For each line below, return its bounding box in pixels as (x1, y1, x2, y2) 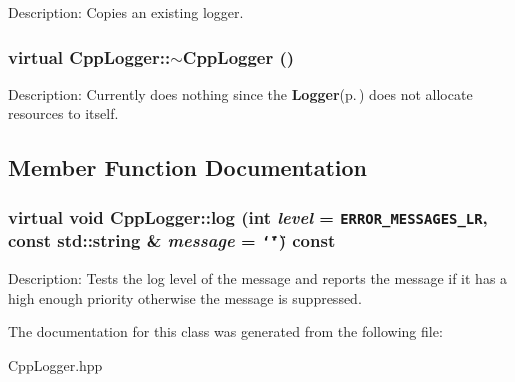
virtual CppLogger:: (8, 44, 171, 69)
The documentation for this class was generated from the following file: (8, 321, 443, 342)
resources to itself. (8, 103, 119, 124)
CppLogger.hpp (8, 354, 103, 375)
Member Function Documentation (8, 152, 368, 183)
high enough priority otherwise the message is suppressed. (8, 287, 362, 308)
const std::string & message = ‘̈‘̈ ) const (8, 228, 336, 253)
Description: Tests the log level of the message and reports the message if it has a (8, 268, 508, 289)
